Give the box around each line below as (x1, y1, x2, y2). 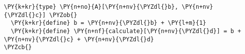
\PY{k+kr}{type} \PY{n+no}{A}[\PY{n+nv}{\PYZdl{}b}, (4, 3, 178, 10)
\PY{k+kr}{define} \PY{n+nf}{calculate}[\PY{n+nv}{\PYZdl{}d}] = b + (11, 27, 241, 35)
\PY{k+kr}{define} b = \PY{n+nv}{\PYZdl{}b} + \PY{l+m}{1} (11, 19, 207, 27)
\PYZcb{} (4, 44, 32, 51)
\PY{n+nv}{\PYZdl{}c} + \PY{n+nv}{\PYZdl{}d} (4, 36, 154, 43)
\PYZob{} (49, 11, 77, 18)
